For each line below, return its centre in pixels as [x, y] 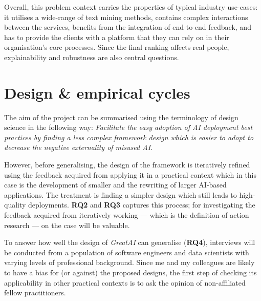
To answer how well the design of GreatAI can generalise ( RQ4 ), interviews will [130, 242]
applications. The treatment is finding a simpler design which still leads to [121, 194]
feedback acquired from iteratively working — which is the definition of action [127, 215]
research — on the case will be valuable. [67, 225]
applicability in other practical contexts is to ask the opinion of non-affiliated [125, 282]
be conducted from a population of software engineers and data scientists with [127, 252]
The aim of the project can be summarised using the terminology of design [121, 117]
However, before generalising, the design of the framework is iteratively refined [127, 165]
